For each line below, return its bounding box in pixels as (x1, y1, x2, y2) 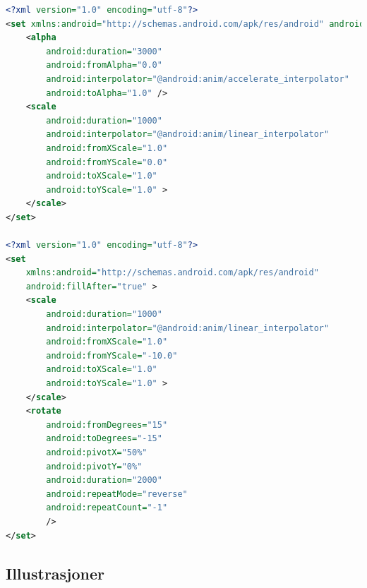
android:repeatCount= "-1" (46, 503, 168, 513)
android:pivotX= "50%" (46, 448, 148, 457)
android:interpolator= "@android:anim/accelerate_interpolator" (46, 73, 349, 84)
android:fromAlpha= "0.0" (46, 60, 162, 71)
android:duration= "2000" (46, 475, 162, 486)
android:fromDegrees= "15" (46, 419, 168, 430)
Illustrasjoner (6, 562, 105, 584)
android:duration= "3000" (46, 46, 162, 56)
